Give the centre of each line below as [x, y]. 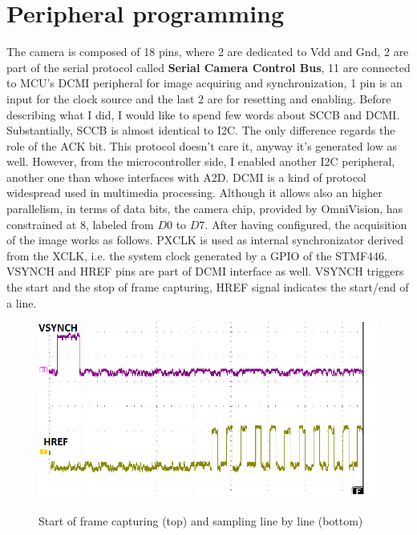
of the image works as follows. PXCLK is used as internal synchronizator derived [205, 240]
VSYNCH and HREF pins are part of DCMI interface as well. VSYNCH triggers [205, 271]
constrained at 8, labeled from [80, 224]
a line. [22, 302]
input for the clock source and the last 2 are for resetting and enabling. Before [199, 98]
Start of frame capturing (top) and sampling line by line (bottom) [201, 521]
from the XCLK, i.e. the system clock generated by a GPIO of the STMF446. [197, 255]
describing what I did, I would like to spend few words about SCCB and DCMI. [203, 114]
